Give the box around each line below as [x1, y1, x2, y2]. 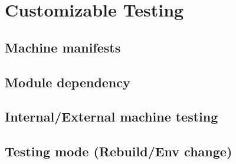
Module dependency [5, 73, 130, 91]
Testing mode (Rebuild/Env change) [5, 142, 232, 160]
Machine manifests [5, 38, 121, 56]
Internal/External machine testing [5, 107, 218, 126]
